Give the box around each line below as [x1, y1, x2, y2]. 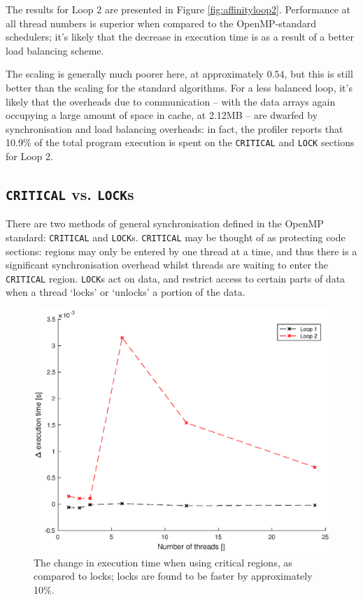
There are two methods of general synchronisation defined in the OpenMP [6, 216, 324, 231]
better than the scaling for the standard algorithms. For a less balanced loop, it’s [6, 80, 353, 94]
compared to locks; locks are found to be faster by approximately [34, 569, 313, 583]
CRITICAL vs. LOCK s [6, 183, 134, 204]
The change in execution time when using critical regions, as [34, 555, 292, 569]
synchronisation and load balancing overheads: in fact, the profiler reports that [6, 121, 343, 136]
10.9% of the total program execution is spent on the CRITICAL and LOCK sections [6, 135, 355, 150]
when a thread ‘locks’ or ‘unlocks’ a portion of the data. [6, 285, 245, 299]
